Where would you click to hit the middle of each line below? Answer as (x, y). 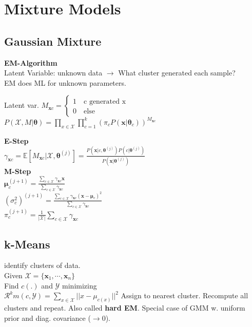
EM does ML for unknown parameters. (65, 82)
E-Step (16, 140)
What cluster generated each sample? (177, 73)
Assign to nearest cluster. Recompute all (185, 295)
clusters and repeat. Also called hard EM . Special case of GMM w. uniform (125, 307)
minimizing (80, 285)
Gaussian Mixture (53, 41)
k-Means (27, 244)
